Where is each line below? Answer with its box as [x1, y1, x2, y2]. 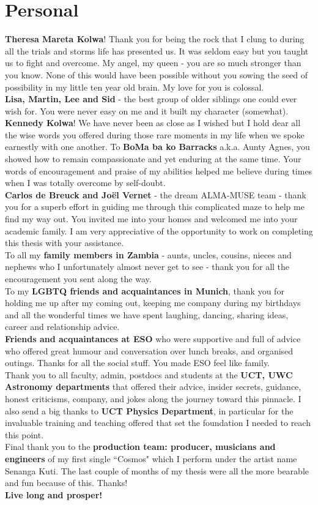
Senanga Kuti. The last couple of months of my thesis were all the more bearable [5, 464, 309, 477]
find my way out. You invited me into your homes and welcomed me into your [5, 212, 298, 225]
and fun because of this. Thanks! [5, 476, 128, 489]
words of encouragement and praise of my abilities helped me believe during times [5, 164, 312, 177]
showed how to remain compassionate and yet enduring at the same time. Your [5, 152, 301, 165]
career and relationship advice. [5, 320, 120, 333]
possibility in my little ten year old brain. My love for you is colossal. [5, 80, 264, 93]
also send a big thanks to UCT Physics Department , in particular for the [5, 404, 294, 417]
